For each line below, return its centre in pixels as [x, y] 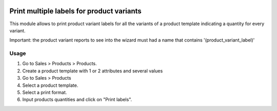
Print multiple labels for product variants [76, 11]
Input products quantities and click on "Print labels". [77, 100]
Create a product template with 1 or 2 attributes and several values [93, 71]
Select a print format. [45, 92]
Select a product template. [50, 85]
